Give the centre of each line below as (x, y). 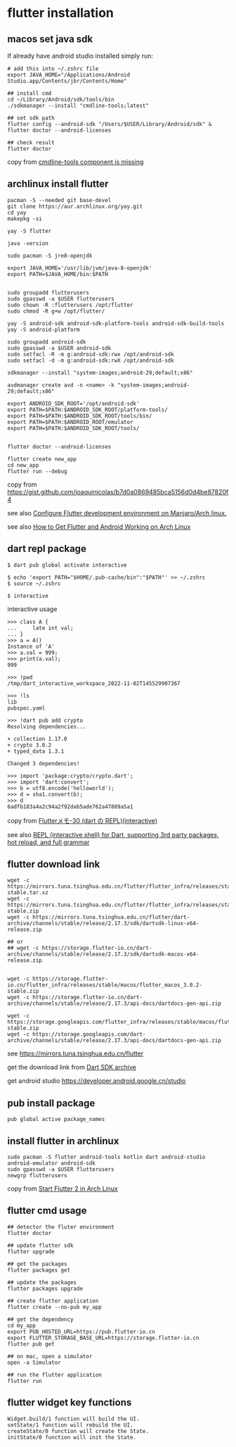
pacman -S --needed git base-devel (59, 200)
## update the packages (42, 1282)
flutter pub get (31, 1344)
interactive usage (32, 609)
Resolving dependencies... (47, 727)
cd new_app (23, 465)
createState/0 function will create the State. (78, 1431)
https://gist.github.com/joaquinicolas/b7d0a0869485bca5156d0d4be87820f (118, 491)
